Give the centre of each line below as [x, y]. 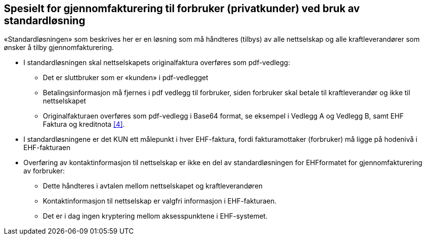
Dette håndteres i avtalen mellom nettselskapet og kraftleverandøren [153, 186]
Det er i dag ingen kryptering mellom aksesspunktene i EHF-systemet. [155, 216]
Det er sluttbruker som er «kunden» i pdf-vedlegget [126, 78]
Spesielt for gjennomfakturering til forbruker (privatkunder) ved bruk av [182, 9]
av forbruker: [44, 171]
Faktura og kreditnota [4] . [84, 124]
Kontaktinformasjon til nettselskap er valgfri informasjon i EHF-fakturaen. [160, 201]
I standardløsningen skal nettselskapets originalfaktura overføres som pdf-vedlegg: [157, 63]
